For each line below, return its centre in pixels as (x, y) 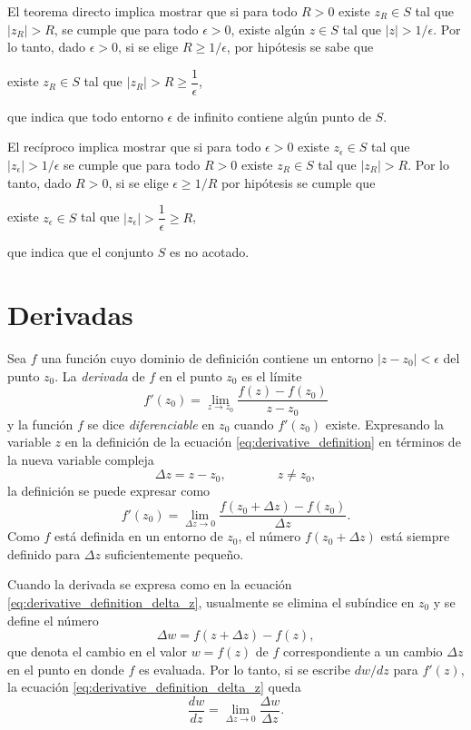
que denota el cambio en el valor (97, 651)
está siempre (415, 536)
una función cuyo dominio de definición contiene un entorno (207, 358)
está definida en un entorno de (138, 536)
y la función (40, 424)
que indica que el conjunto (81, 252)
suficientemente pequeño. (174, 553)
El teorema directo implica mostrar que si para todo (152, 11)
